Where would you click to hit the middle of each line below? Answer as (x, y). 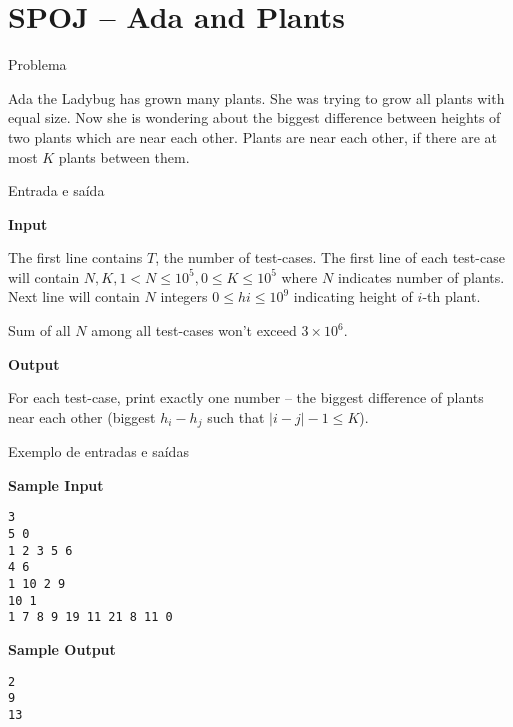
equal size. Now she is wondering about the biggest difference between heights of (254, 117)
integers (184, 296)
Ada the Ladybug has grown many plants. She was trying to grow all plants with (256, 97)
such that (236, 416)
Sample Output (62, 649)
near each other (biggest (82, 416)
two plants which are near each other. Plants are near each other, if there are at (253, 136)
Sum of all (39, 330)
